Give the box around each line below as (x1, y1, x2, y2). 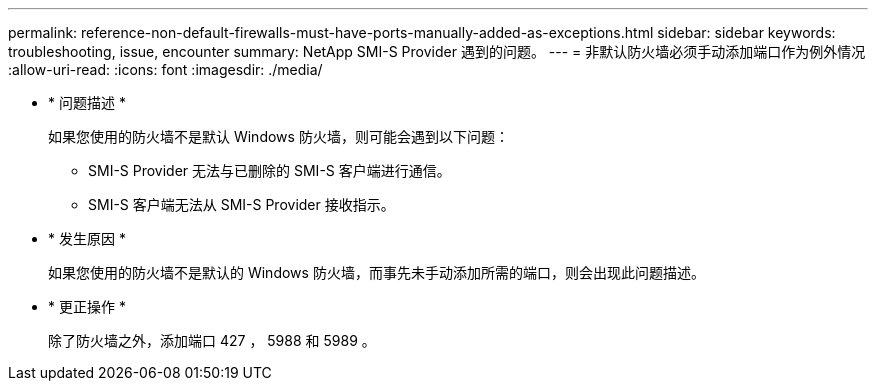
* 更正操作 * (48, 298, 126, 315)
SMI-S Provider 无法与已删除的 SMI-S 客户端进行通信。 (88, 162, 451, 179)
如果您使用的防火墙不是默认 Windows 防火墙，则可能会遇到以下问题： (48, 128, 509, 145)
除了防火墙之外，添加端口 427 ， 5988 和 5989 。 (48, 332, 376, 349)
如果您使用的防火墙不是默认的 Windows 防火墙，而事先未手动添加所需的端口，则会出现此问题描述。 (48, 264, 705, 281)
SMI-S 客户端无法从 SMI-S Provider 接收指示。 (88, 196, 395, 213)
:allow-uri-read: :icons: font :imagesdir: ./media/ (8, 61, 323, 78)
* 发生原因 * (48, 230, 126, 247)
